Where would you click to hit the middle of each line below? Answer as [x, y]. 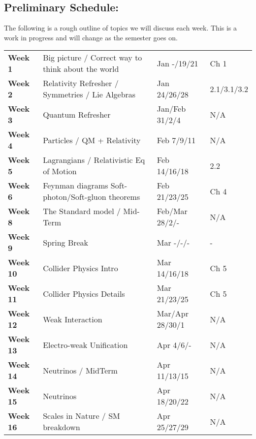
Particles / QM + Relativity [92, 140]
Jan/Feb [171, 109]
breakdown [62, 427]
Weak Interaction [73, 319]
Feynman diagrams [76, 186]
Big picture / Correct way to [93, 58]
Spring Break [66, 242]
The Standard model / [82, 211]
